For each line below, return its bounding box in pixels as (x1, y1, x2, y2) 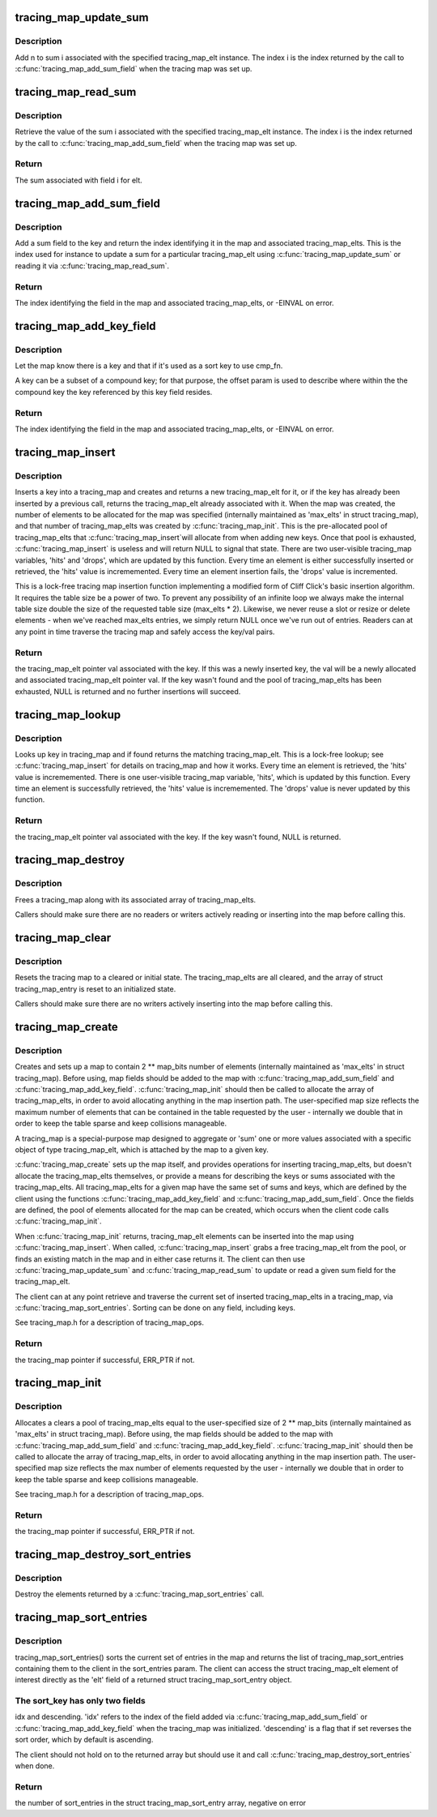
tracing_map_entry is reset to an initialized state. (15, 983, 176, 993)
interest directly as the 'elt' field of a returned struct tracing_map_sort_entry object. (15, 1675, 293, 1685)
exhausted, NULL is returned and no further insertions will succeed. (15, 686, 241, 696)
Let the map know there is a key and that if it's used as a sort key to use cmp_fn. (15, 361, 283, 371)
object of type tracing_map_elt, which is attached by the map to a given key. (15, 1145, 269, 1155)
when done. (15, 1761, 55, 1771)
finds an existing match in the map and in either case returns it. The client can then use (15, 1253, 305, 1264)
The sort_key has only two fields (15, 1695, 146, 1707)
